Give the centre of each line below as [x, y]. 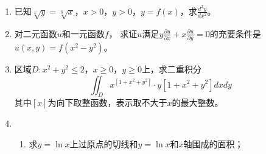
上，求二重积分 [171, 68]
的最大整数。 [198, 103]
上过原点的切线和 [104, 143]
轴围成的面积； [213, 143]
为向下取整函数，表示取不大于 [107, 103]
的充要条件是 [235, 33]
